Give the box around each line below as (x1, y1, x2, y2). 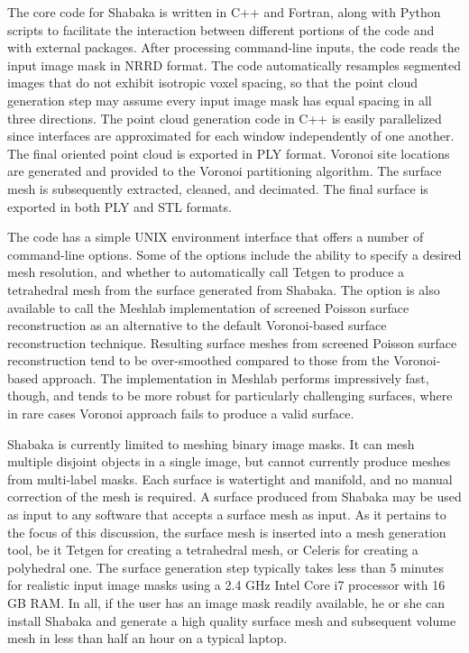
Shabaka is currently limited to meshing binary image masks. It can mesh (7, 434, 415, 453)
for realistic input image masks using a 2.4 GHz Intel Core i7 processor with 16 (7, 575, 446, 594)
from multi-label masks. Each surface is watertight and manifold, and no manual (7, 469, 453, 488)
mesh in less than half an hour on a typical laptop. (7, 629, 288, 648)
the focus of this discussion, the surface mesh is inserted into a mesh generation (7, 522, 446, 541)
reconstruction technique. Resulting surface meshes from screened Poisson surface (7, 333, 457, 352)
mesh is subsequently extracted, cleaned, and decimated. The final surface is (7, 179, 428, 198)
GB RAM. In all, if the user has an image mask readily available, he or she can (7, 593, 446, 612)
